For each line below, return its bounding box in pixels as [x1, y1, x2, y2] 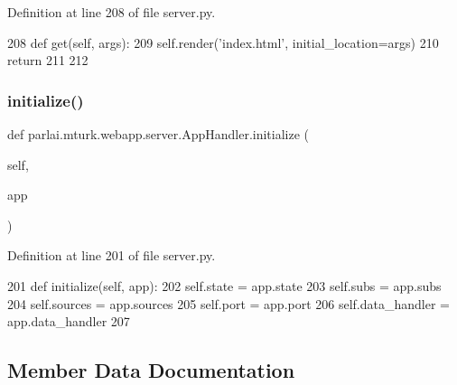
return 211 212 [7, 51, 89, 70]
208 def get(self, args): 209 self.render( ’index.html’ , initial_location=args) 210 [7, 33, 439, 52]
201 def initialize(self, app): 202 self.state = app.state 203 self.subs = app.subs [7, 276, 442, 295]
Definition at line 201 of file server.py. [7, 246, 216, 265]
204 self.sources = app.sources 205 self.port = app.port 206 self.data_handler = [7, 294, 450, 313]
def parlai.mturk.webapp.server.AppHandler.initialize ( [7, 125, 310, 143]
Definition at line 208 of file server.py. [7, 3, 216, 21]
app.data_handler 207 [7, 312, 130, 331]
